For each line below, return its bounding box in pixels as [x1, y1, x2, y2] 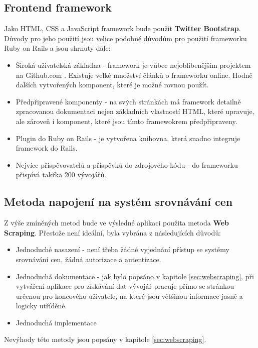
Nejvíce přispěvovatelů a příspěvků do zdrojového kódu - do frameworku [16, 159, 238, 170]
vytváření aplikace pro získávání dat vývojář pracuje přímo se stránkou [16, 281, 234, 291]
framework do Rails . [16, 143, 78, 153]
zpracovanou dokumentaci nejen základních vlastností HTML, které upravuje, [16, 106, 254, 117]
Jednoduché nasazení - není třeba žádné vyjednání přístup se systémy [16, 244, 229, 255]
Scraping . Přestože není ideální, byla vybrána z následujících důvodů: [4, 227, 221, 238]
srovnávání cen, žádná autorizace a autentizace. [16, 254, 161, 264]
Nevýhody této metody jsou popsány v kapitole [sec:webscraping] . [4, 334, 206, 344]
